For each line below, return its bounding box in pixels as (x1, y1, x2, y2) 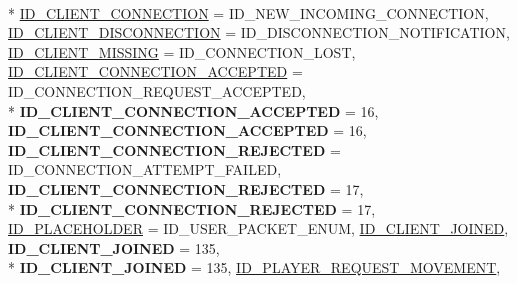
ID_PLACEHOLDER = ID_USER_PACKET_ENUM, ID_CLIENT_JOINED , (8, 218, 509, 239)
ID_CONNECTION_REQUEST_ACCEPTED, (8, 80, 306, 101)
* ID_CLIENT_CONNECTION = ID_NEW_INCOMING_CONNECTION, (8, 2, 489, 23)
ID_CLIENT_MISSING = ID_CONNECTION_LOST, (8, 41, 356, 62)
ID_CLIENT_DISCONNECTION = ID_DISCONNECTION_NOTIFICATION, (8, 22, 510, 43)
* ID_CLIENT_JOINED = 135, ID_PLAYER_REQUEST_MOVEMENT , (8, 257, 501, 278)
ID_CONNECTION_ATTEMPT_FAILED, (8, 159, 282, 180)
